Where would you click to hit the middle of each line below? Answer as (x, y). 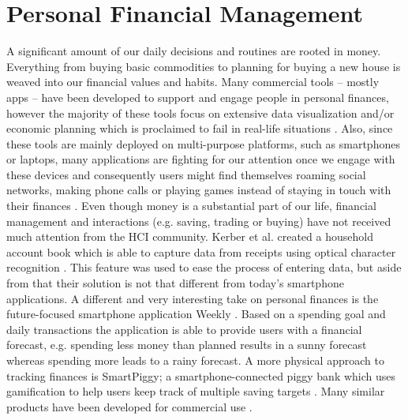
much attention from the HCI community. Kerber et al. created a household (190, 236)
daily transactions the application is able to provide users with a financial (184, 329)
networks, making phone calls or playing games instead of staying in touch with (199, 190)
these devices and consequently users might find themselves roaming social (186, 174)
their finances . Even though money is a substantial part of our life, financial (191, 206)
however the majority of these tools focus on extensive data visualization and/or (200, 112)
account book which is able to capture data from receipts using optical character (201, 251)
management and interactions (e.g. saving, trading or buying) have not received (199, 221)
